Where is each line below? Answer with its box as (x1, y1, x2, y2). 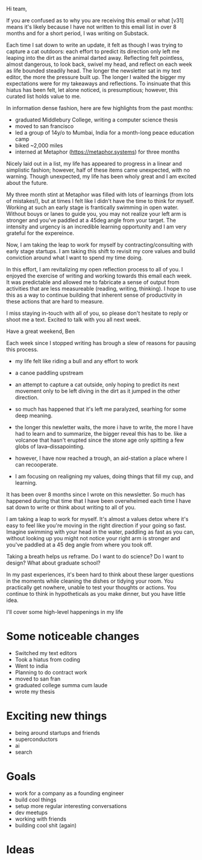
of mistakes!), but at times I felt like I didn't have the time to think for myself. (6, 198, 195, 204)
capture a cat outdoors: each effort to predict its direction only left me (6, 48, 180, 55)
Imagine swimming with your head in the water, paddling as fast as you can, (6, 528, 195, 535)
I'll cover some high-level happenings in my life (6, 609, 124, 615)
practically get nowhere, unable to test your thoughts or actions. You (6, 584, 177, 591)
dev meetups (14, 809, 48, 816)
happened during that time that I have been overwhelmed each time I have (6, 497, 191, 504)
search (14, 748, 33, 755)
